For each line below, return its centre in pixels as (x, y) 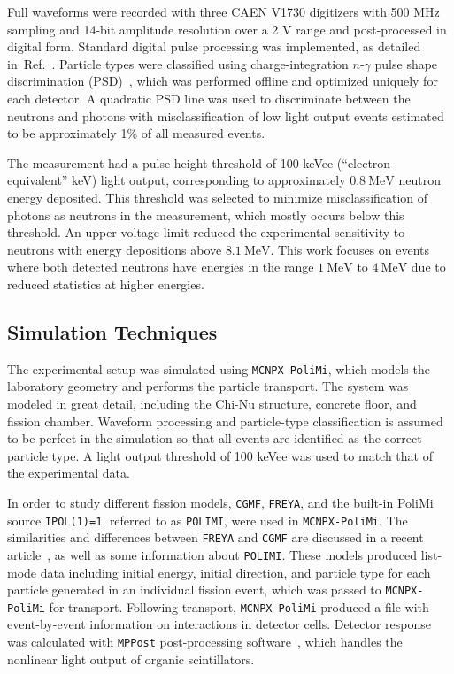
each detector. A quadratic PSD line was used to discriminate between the (209, 98)
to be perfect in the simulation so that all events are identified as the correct (215, 438)
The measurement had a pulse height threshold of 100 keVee (170, 162)
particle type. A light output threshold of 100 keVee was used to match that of (220, 455)
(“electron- (366, 162)
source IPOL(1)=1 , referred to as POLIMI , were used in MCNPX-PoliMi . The (208, 520)
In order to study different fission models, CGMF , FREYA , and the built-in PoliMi (220, 502)
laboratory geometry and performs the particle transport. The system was (208, 386)
